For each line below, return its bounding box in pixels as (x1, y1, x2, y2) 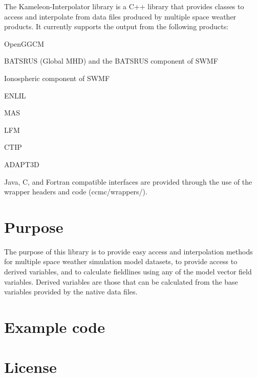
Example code (4, 316, 105, 337)
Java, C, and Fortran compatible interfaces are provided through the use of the (4, 176, 252, 187)
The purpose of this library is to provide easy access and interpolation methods (4, 246, 253, 256)
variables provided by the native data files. (4, 286, 138, 297)
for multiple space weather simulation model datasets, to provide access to (4, 256, 238, 267)
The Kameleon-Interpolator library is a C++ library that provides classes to (4, 1, 244, 11)
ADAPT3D (4, 158, 39, 169)
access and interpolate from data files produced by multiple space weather (4, 11, 237, 22)
